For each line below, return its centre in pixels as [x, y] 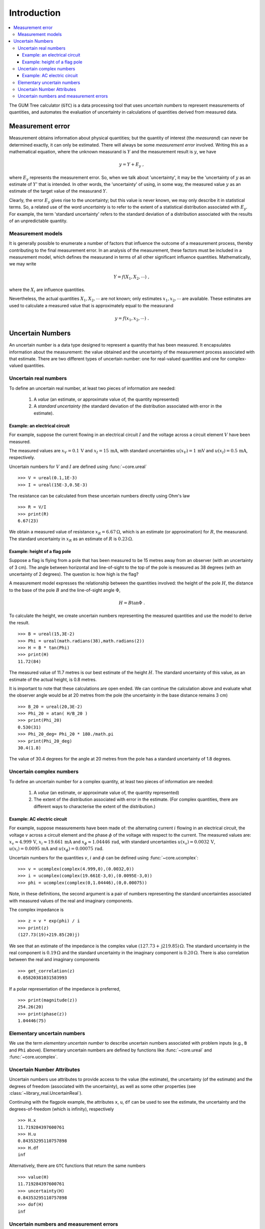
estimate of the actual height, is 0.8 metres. [53, 679]
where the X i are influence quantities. [47, 290]
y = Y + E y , [132, 165]
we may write [23, 264]
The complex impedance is [36, 910]
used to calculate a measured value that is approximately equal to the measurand [91, 305]
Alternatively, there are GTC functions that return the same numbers [77, 1166]
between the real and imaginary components [54, 960]
